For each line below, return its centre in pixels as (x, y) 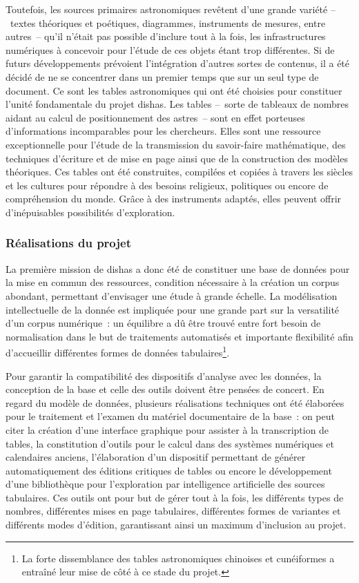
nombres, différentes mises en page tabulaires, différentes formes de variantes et (173, 511)
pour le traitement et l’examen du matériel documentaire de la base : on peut (170, 416)
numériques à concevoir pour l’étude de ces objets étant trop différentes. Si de (170, 49)
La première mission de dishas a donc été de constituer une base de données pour (178, 268)
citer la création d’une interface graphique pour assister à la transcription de (167, 429)
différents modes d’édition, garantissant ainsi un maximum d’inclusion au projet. (176, 525)
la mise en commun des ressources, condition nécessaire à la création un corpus (173, 282)
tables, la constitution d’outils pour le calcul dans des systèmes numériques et (170, 443)
